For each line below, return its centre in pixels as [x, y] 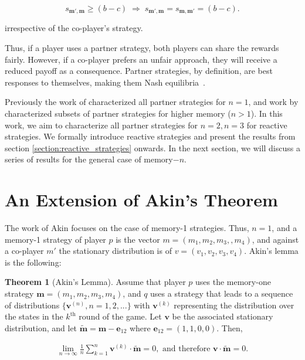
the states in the [34, 316]
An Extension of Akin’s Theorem [141, 200]
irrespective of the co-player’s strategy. [74, 28]
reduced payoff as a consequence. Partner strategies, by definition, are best [139, 71]
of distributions [32, 305]
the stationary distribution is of [115, 251]
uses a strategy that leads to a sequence [222, 293]
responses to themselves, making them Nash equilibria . [105, 82]
